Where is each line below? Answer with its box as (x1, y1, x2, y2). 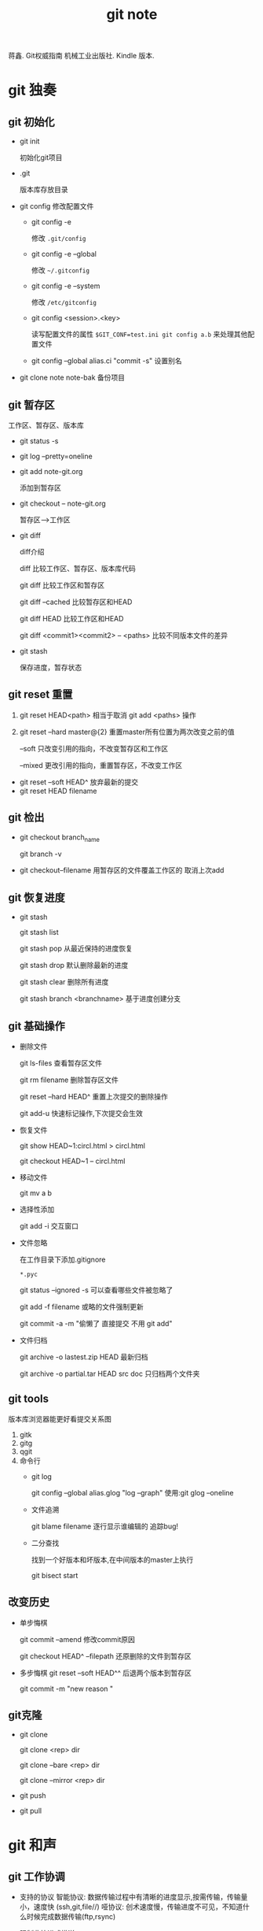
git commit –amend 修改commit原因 (19, 1634, 136, 1644)
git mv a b (19, 1188, 53, 1198)
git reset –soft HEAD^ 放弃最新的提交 (19, 777, 139, 787)
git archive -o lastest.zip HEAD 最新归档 (19, 1352, 148, 1362)
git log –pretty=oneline (19, 451, 93, 461)
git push (19, 1791, 46, 1800)
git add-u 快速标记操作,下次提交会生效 (19, 1109, 143, 1118)
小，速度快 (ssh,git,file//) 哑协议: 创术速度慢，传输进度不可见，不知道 (19, 1902, 243, 1911)
